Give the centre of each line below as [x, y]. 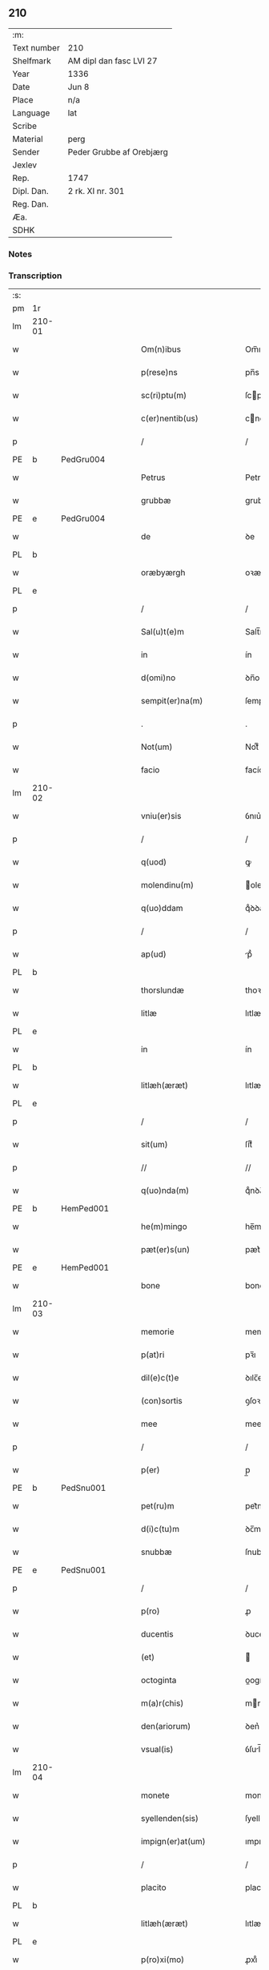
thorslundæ [162, 990]
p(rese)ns [159, 373]
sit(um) [154, 1145]
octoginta [159, 1680]
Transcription [35, 276]
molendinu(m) [167, 885]
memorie [157, 1331]
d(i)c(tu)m [160, 1529]
